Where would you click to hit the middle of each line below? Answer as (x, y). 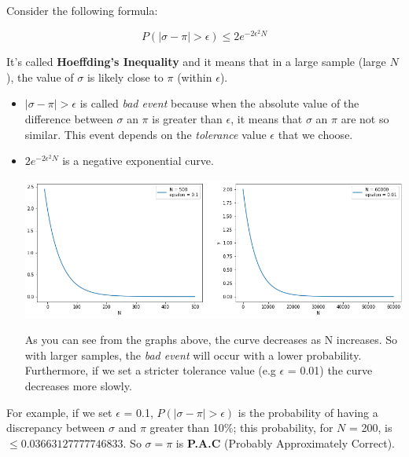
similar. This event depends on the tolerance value (146, 134)
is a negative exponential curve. (138, 161)
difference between (69, 119)
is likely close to (125, 77)
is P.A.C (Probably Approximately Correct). (286, 442)
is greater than (187, 119)
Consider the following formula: (82, 10)
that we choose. (315, 134)
